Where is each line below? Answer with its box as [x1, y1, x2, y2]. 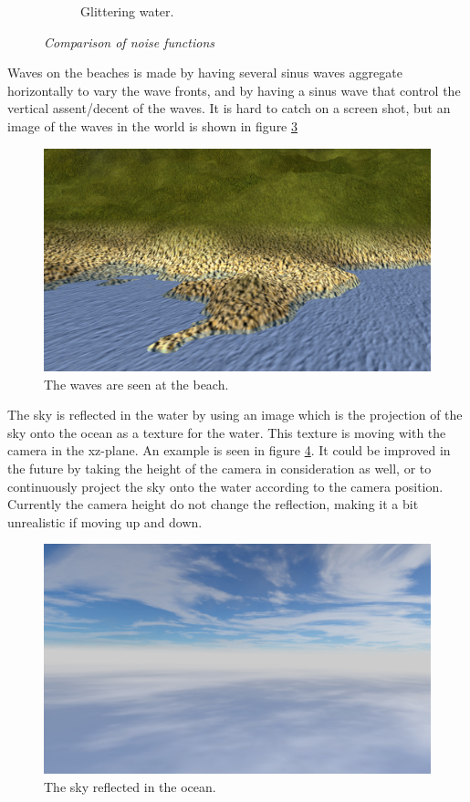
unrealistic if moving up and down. [7, 512, 203, 531]
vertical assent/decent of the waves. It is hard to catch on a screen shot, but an [7, 99, 451, 118]
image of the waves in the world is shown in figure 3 [7, 116, 298, 135]
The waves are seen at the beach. [44, 374, 229, 393]
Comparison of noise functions [44, 32, 214, 51]
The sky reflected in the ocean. [44, 777, 216, 797]
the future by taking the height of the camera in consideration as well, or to [7, 459, 432, 478]
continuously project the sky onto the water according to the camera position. [7, 476, 444, 495]
